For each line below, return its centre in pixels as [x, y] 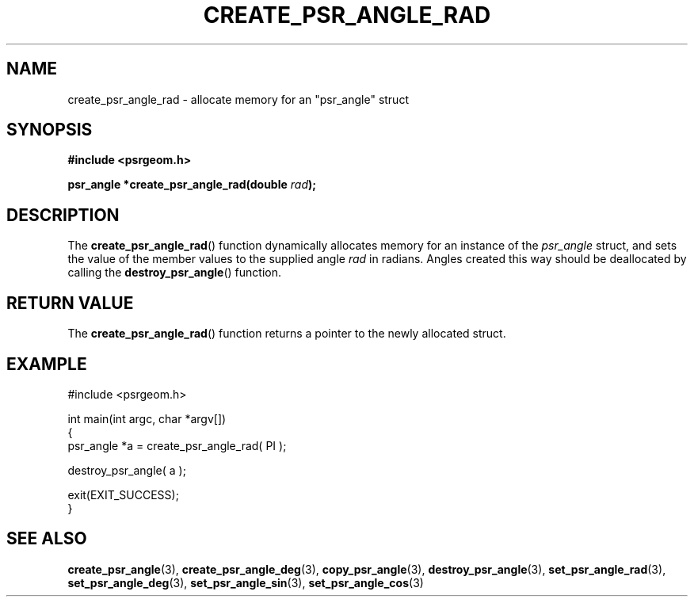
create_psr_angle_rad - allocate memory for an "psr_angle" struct [238, 99]
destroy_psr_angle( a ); [127, 470]
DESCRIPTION [63, 215]
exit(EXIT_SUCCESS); [123, 494]
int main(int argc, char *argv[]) [147, 418]
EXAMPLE [47, 364]
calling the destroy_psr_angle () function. [175, 273]
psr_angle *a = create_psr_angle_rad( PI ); [177, 445]
